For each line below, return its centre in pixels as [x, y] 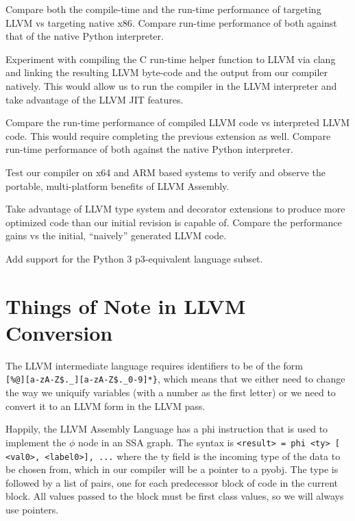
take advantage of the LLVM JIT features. [95, 99]
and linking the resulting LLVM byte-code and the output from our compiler [167, 72]
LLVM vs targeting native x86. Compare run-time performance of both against [171, 22]
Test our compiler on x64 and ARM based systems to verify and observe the [166, 172]
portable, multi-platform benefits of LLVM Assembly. [118, 185]
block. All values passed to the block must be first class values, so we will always [175, 496]
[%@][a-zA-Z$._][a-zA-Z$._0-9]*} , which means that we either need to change [175, 379]
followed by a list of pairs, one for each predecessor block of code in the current [172, 482]
